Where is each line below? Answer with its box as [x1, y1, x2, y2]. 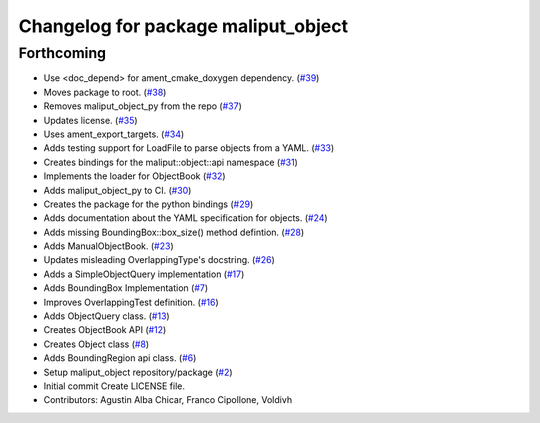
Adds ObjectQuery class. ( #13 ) [43, 310, 170, 322]
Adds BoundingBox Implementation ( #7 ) [43, 282, 209, 294]
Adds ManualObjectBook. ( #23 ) [43, 240, 174, 252]
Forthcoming [18, 44, 107, 62]
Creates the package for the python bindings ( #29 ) [43, 198, 254, 210]
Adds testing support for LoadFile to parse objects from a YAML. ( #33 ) [43, 142, 335, 154]
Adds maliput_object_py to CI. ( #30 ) [43, 184, 192, 196]
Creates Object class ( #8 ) [43, 338, 150, 350]
